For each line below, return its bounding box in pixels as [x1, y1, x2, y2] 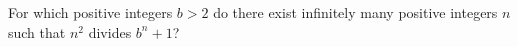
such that [8, 21, 66, 42]
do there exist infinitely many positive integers [213, 2, 498, 22]
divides [88, 21, 132, 42]
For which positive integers [8, 2, 173, 22]
